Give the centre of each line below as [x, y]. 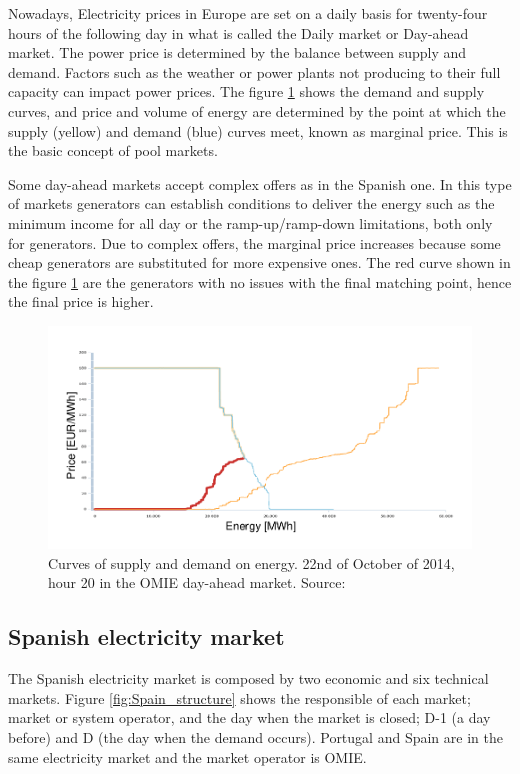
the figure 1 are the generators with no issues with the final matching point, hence [260, 281]
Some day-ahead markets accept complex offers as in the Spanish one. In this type [260, 183]
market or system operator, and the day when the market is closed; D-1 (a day [249, 717]
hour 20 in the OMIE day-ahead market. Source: [197, 582]
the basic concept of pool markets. [113, 150]
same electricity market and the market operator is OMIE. [187, 756]
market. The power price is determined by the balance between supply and [237, 52]
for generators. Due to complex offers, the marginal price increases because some [254, 242]
